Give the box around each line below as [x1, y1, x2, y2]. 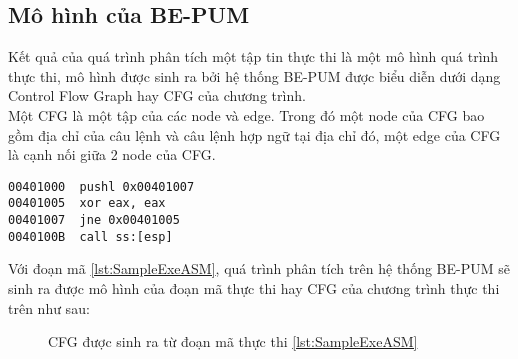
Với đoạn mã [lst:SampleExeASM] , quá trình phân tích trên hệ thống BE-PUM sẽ [8, 258, 510, 279]
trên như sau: [8, 297, 90, 318]
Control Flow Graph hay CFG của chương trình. [8, 85, 306, 106]
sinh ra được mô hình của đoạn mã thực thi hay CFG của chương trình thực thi [8, 277, 500, 298]
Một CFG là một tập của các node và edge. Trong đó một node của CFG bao [8, 104, 485, 125]
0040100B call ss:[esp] [8, 229, 173, 244]
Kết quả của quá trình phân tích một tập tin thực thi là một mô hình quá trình [8, 46, 499, 67]
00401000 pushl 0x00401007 [8, 179, 195, 194]
